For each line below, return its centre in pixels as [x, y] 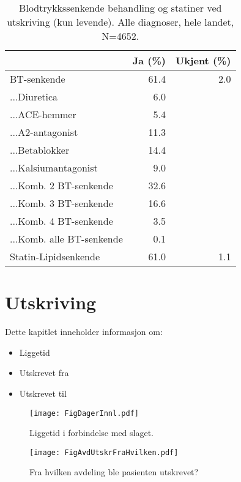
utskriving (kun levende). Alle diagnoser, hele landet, [120, 22]
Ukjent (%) [203, 60]
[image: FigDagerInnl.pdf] [84, 413]
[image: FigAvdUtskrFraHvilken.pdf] [104, 452]
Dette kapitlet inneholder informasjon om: [84, 332]
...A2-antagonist [44, 132]
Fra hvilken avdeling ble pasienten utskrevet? [114, 472]
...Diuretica [34, 96]
